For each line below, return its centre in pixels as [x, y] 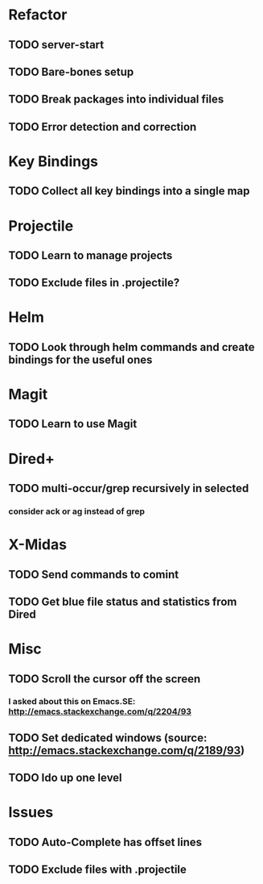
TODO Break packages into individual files [116, 100]
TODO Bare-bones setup [71, 71]
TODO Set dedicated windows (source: [108, 738]
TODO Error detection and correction [103, 127]
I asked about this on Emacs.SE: [72, 702]
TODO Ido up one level [65, 778]
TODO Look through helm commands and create [131, 347]
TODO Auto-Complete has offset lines [105, 842]
